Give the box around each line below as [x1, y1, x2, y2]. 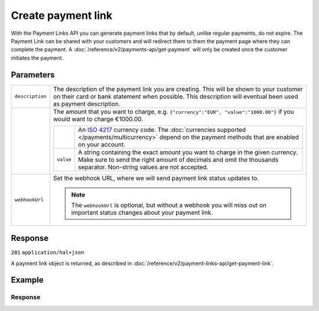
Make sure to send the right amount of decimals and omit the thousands [77, 155, 279, 164]
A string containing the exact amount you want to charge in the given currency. [77, 148, 298, 156]
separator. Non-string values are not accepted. [77, 163, 209, 171]
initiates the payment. [11, 54, 64, 61]
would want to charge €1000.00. [53, 115, 144, 123]
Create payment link [11, 9, 112, 22]
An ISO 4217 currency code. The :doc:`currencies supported [77, 125, 246, 134]
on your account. [77, 140, 126, 148]
